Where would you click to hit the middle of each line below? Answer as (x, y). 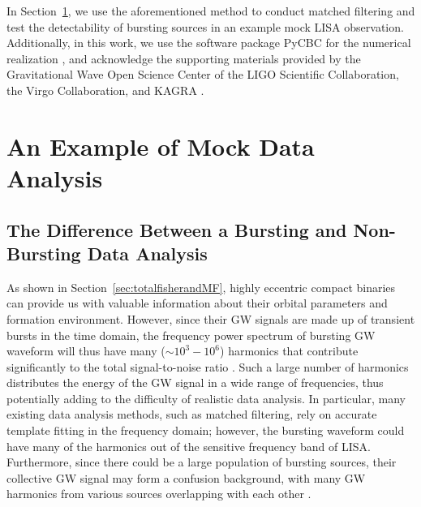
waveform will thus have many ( (86, 351)
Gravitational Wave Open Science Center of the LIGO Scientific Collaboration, (203, 74)
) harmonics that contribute (289, 351)
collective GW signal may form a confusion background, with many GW (186, 477)
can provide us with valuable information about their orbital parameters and (197, 303)
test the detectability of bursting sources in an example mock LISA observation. (205, 26)
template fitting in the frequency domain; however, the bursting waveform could (206, 430)
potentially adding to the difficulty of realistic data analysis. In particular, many (206, 398)
